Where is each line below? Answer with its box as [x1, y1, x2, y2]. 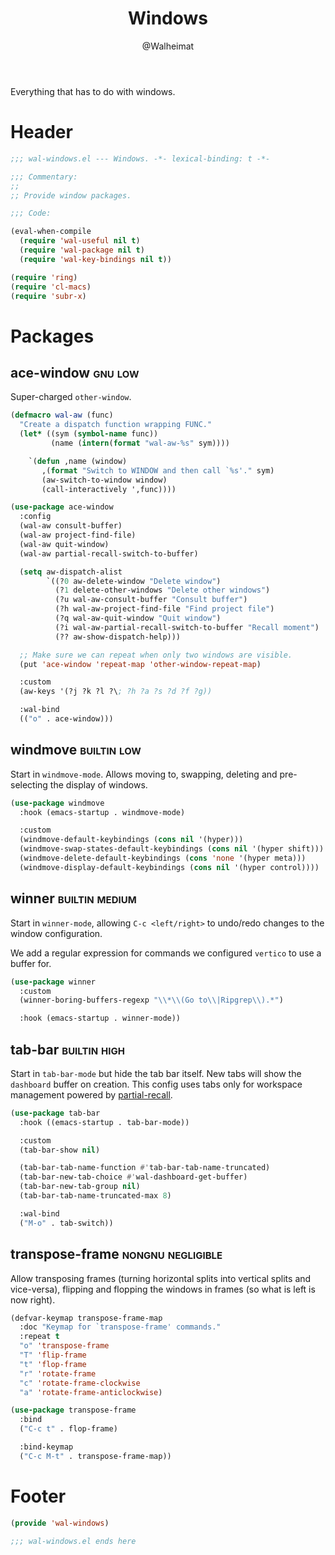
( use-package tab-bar [10, 1108, 101, 1118]
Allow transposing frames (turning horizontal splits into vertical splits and [10, 1272, 312, 1284]
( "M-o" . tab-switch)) [19, 1218, 114, 1228]
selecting [10, 778, 48, 791]
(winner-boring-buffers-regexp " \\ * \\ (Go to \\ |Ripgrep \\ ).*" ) [19, 995, 284, 1006]
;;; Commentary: [10, 172, 78, 182]
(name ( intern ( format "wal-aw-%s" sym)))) [50, 438, 230, 448]
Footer [10, 1485, 67, 1507]
